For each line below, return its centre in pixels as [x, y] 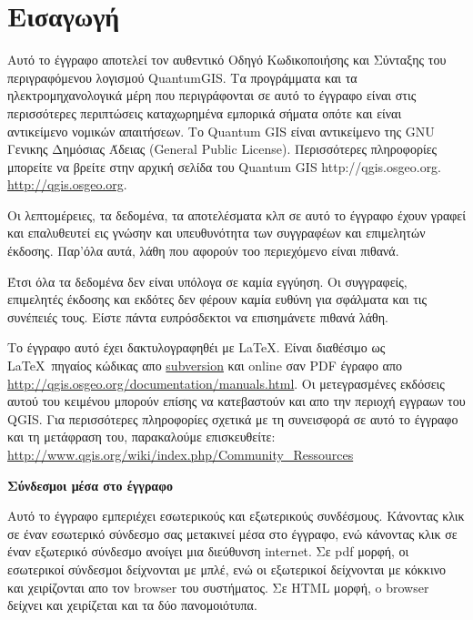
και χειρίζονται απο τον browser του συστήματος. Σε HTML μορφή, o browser [218, 587]
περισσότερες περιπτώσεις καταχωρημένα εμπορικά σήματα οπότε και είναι [205, 112]
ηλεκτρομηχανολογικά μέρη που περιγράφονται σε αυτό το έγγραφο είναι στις [212, 95]
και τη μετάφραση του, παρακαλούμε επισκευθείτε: [141, 437]
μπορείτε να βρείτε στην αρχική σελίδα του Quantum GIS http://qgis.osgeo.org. [225, 166]
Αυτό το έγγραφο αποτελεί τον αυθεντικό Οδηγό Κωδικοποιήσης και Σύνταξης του [227, 60]
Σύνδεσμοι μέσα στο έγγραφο [90, 485]
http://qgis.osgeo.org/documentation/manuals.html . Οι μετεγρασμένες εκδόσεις [226, 383]
